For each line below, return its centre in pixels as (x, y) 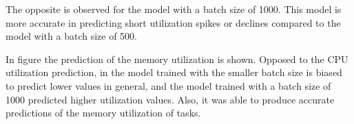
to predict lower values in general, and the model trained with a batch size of (168, 85)
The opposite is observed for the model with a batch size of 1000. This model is (174, 9)
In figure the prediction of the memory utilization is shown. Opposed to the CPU (177, 59)
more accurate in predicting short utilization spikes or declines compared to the (173, 22)
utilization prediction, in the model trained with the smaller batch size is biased (174, 72)
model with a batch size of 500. (72, 36)
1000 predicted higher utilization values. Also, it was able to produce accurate (170, 99)
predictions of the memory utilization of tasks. (103, 113)
